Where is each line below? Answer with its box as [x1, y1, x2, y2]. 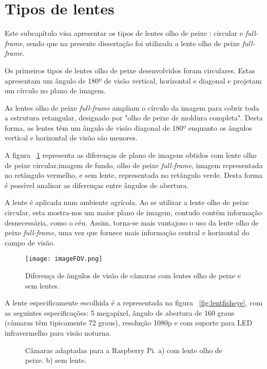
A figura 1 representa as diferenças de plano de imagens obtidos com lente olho [5, 150, 257, 160]
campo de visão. [5, 237, 55, 248]
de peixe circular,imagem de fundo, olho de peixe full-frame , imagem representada [5, 159, 263, 170]
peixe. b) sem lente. [25, 355, 87, 365]
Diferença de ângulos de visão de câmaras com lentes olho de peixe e [25, 270, 241, 281]
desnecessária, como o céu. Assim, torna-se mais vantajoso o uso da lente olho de [5, 217, 259, 228]
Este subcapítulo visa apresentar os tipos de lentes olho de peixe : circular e [5, 28, 243, 38]
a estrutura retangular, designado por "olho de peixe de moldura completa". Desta [5, 112, 263, 123]
